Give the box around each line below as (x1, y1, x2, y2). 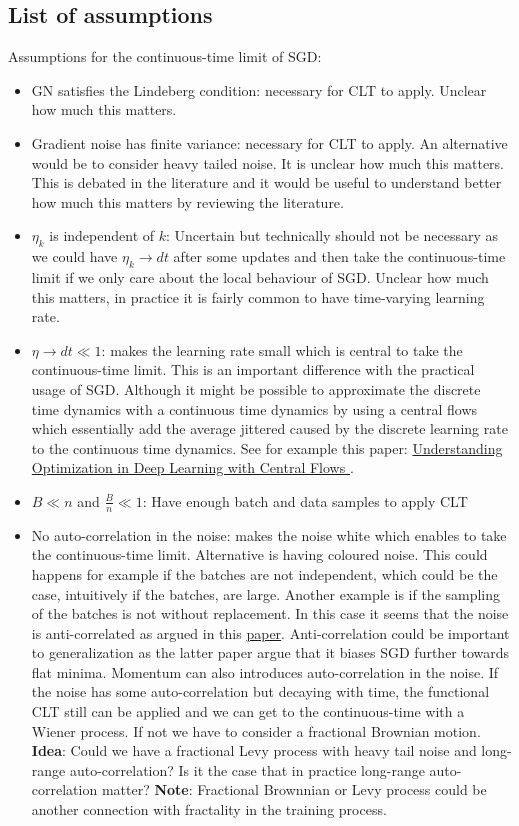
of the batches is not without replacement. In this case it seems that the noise (31, 603, 509, 624)
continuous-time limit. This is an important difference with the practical (31, 359, 475, 380)
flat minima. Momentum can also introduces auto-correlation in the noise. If (31, 661, 499, 682)
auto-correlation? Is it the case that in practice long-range (69, 759, 425, 780)
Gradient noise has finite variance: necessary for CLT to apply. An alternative (31, 132, 508, 153)
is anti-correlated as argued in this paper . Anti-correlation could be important (31, 622, 510, 643)
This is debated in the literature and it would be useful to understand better (31, 172, 502, 193)
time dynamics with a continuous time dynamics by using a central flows (31, 398, 478, 419)
